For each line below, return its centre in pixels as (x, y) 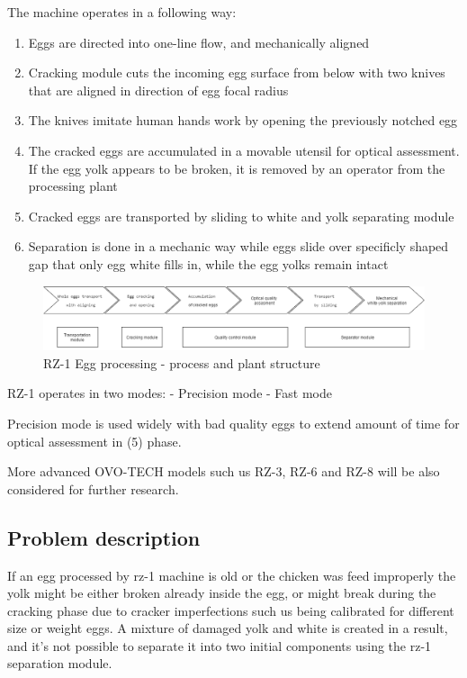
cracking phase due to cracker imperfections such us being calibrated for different (231, 610)
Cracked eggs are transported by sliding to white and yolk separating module (241, 216)
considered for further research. (93, 488)
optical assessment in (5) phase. (94, 441)
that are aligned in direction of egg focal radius (158, 90)
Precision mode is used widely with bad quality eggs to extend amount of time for (233, 423)
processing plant (73, 186)
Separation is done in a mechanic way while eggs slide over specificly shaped (238, 246)
